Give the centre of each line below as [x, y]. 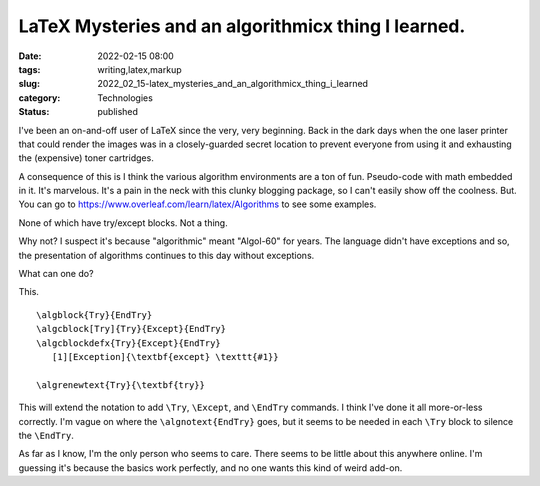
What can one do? [56, 274]
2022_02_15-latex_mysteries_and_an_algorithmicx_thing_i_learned [233, 84]
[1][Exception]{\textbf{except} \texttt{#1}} [165, 356]
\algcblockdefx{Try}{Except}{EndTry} [129, 343]
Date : [30, 56]
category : [39, 97]
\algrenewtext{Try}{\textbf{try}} [120, 384]
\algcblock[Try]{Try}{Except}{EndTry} [131, 329]
